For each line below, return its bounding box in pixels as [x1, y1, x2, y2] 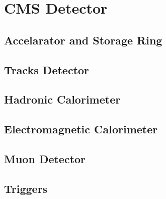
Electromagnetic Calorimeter [4, 121, 158, 137]
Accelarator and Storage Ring [4, 32, 162, 47]
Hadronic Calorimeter [4, 91, 121, 107]
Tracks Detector [4, 62, 90, 77]
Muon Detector [4, 151, 86, 166]
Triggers [4, 180, 48, 196]
